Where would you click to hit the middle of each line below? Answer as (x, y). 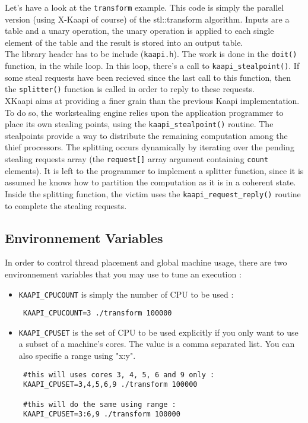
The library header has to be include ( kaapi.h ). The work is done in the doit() (151, 54)
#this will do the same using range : (99, 404)
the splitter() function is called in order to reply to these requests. (130, 89)
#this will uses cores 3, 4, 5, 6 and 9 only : (119, 375)
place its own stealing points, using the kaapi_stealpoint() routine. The (139, 124)
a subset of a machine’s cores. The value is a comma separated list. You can (157, 344)
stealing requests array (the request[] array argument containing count (137, 159)
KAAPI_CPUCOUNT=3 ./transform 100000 (97, 313)
